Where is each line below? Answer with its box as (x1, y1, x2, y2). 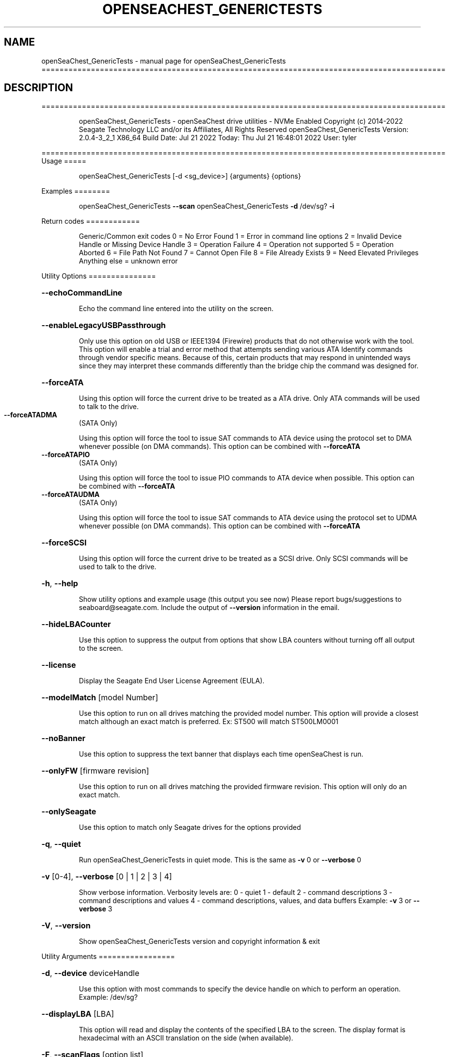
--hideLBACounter (41, 619, 111, 629)
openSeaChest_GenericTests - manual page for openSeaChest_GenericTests (41, 56, 286, 65)
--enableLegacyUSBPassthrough (41, 320, 166, 330)
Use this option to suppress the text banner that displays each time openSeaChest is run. (79, 750, 364, 759)
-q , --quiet (41, 839, 81, 849)
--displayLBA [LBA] (41, 1009, 114, 1019)
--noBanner (41, 733, 85, 743)
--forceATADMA (4, 411, 57, 419)
